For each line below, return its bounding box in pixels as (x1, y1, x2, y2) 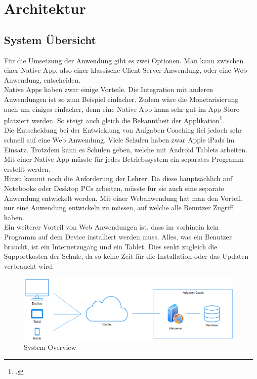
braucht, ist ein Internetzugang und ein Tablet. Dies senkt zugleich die (4, 241, 217, 251)
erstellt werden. (4, 163, 50, 174)
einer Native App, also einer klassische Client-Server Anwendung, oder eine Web (4, 65, 247, 75)
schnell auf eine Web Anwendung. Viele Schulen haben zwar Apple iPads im (4, 134, 235, 144)
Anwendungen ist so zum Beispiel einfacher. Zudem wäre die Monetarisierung (4, 94, 239, 104)
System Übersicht (4, 32, 96, 47)
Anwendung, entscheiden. (4, 74, 81, 85)
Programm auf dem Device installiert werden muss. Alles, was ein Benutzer (4, 231, 232, 241)
